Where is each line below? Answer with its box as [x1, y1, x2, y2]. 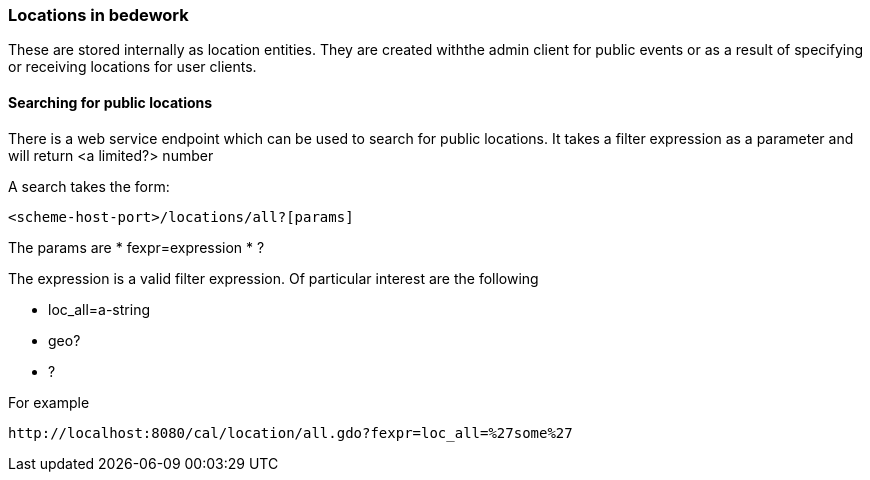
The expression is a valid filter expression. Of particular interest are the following [8, 269, 539, 287]
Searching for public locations [8, 93, 213, 111]
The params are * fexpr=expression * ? [8, 238, 265, 256]
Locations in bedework [8, 5, 189, 25]
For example [8, 393, 90, 411]
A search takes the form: [8, 177, 170, 195]
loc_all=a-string [48, 300, 150, 318]
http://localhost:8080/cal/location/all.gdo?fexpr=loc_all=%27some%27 [8, 424, 573, 441]
